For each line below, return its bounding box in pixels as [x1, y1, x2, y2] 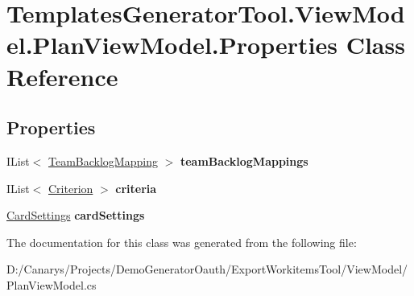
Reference [6, 60, 118, 92]
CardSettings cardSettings [6, 207, 145, 224]
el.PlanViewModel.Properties [6, 28, 337, 61]
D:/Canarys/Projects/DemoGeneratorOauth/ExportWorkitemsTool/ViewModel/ [6, 261, 408, 277]
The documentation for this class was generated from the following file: [6, 233, 357, 250]
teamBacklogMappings [180, 152, 308, 169]
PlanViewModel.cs [6, 276, 97, 293]
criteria [115, 179, 157, 196]
